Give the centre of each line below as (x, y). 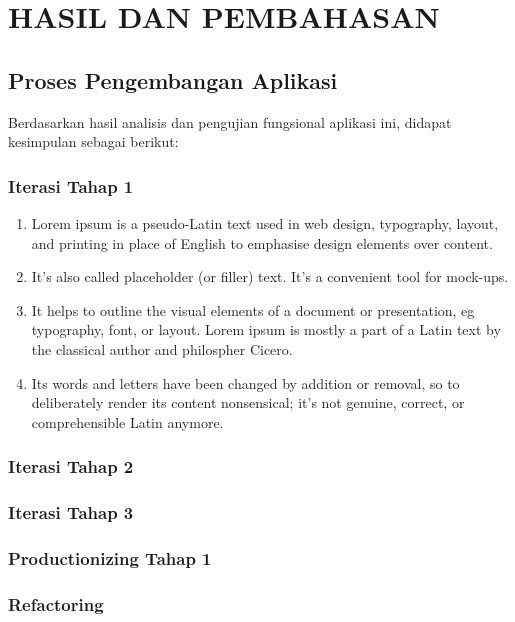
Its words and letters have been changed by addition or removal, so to (245, 382)
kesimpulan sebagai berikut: (93, 141)
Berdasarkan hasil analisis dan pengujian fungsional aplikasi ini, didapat (230, 121)
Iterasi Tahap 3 (71, 512)
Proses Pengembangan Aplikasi (173, 79)
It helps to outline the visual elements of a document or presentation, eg (253, 309)
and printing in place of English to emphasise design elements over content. (262, 242)
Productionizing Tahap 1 (110, 557)
